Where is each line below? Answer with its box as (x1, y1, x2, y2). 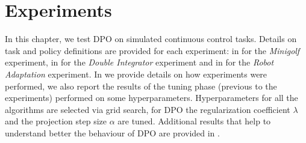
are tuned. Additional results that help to (117, 115, 271, 127)
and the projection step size (5, 115, 107, 127)
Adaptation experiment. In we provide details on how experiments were (5, 67, 267, 80)
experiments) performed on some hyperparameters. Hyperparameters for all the (5, 91, 298, 104)
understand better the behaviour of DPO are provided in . (5, 126, 220, 139)
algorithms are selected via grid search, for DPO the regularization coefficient (5, 103, 290, 115)
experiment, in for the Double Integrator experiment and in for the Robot (5, 56, 274, 68)
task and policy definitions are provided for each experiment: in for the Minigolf (5, 44, 300, 56)
